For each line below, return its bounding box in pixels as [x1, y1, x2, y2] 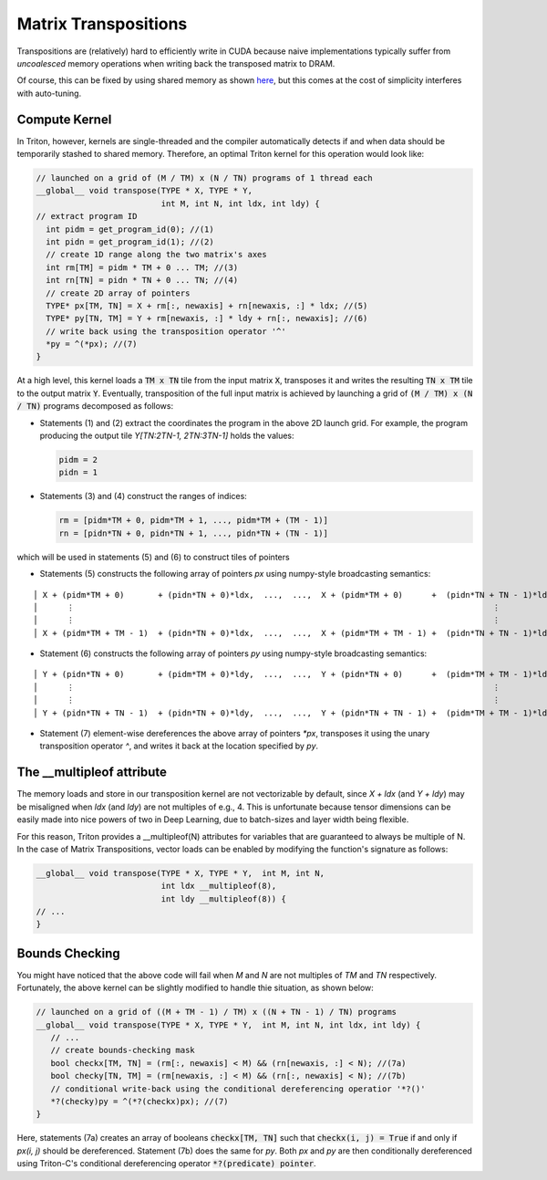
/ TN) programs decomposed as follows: [16, 401, 173, 412]
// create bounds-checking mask [50, 1045, 195, 1056]
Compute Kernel [16, 111, 112, 127]
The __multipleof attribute [16, 765, 168, 780]
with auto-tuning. [16, 88, 82, 99]
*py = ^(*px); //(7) [46, 339, 138, 350]
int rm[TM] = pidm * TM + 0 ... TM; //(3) [46, 262, 239, 273]
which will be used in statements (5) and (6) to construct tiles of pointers [16, 551, 291, 562]
